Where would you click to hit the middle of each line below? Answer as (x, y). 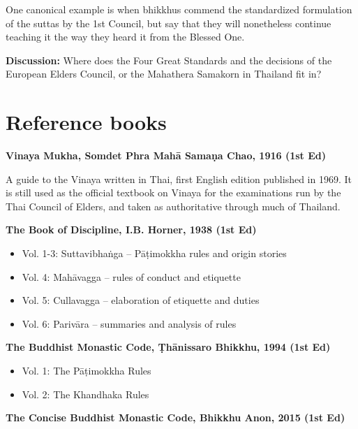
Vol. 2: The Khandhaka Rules (85, 394)
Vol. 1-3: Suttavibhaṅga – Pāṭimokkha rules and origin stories (154, 253)
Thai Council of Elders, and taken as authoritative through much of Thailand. (173, 206)
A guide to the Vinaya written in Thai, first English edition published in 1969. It (179, 179)
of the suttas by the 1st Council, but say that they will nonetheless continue (169, 23)
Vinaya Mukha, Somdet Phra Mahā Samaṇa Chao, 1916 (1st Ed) (166, 155)
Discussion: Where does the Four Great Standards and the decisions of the (169, 60)
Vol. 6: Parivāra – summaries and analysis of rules (129, 323)
